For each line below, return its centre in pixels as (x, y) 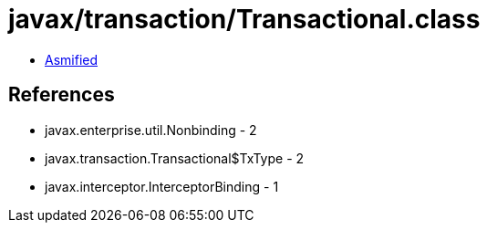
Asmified (72, 59)
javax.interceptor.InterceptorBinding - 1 (162, 186)
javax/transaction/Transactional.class (244, 19)
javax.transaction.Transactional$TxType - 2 (175, 158)
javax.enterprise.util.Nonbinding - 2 (151, 130)
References (62, 95)
